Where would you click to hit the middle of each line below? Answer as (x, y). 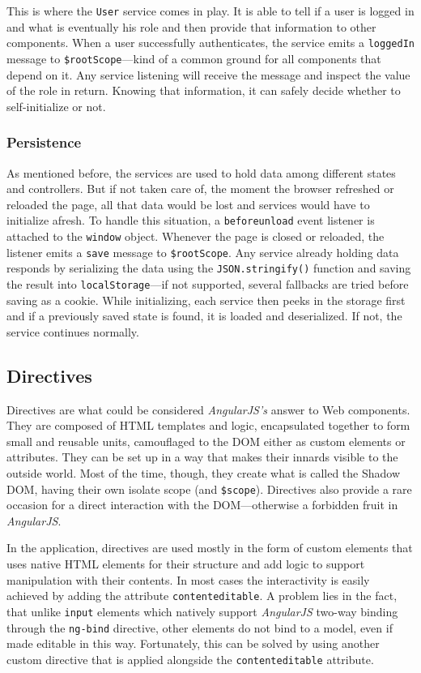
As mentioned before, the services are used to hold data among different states (201, 172)
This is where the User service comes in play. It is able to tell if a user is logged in (210, 11)
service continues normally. (73, 331)
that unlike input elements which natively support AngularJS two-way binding (202, 611)
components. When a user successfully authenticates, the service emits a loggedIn (210, 43)
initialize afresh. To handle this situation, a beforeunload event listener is (191, 220)
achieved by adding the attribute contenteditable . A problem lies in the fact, (202, 596)
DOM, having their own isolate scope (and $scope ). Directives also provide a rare (209, 489)
